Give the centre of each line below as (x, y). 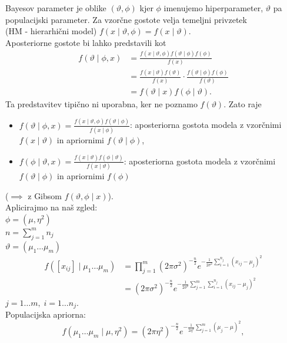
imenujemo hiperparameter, (213, 8)
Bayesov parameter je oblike (56, 8)
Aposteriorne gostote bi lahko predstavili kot (86, 42)
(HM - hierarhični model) (51, 31)
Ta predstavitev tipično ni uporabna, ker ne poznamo (101, 103)
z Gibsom (45, 195)
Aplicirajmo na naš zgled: (51, 207)
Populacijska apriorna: (46, 314)
